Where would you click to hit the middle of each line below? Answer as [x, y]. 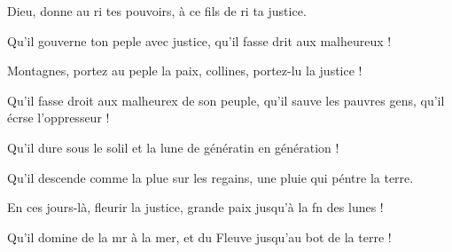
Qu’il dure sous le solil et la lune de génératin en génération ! [173, 147]
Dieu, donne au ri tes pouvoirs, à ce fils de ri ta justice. [157, 11]
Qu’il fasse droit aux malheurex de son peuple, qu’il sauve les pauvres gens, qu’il [226, 100]
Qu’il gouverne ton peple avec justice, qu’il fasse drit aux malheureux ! [199, 40]
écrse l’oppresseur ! [58, 118]
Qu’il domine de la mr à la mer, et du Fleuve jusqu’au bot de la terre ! [199, 236]
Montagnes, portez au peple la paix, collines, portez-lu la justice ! [185, 71]
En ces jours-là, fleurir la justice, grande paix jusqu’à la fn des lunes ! [195, 207]
